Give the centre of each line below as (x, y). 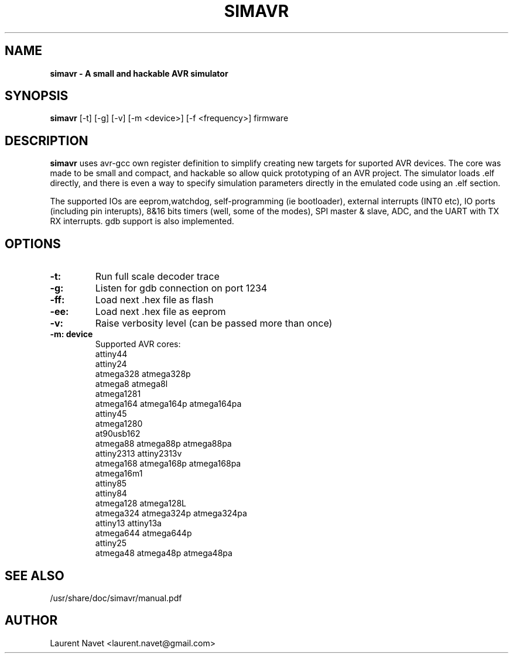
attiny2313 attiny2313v (138, 454)
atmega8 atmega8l (131, 384)
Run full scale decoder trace (157, 277)
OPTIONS (33, 244)
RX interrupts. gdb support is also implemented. (142, 221)
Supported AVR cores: (138, 344)
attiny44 (111, 354)
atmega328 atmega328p (143, 374)
